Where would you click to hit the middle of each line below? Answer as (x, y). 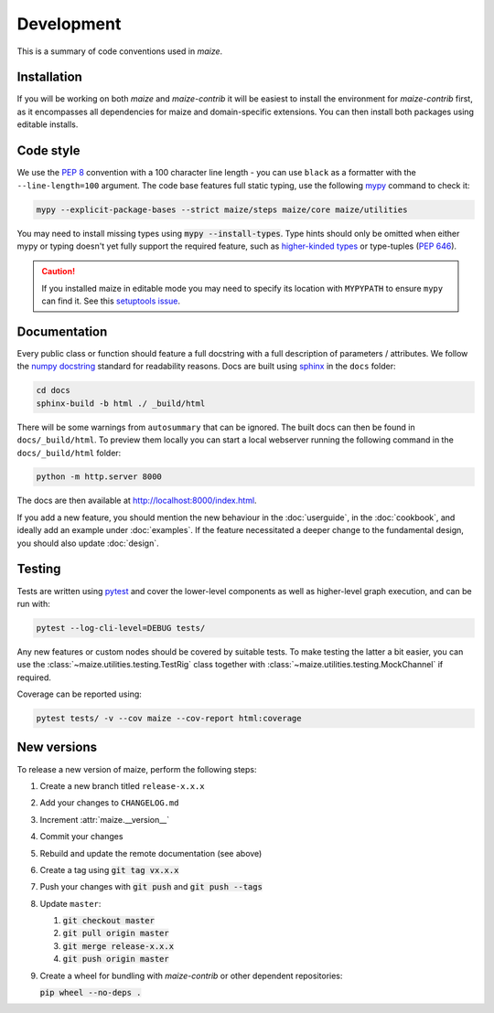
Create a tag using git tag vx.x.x (109, 869)
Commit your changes (81, 837)
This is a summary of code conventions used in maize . (120, 51)
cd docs (53, 390)
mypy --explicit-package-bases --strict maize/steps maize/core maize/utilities (222, 209)
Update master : (70, 903)
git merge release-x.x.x (118, 946)
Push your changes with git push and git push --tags (151, 887)
